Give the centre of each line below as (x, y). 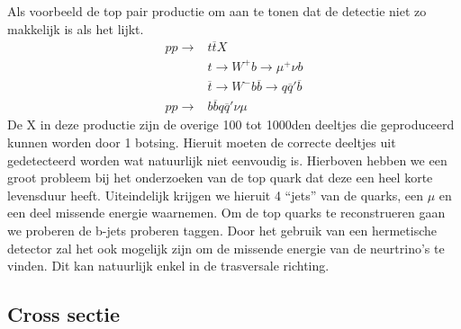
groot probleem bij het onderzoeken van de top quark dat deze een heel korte (220, 178)
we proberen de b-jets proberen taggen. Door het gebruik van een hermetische (222, 231)
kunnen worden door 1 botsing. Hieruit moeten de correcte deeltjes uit (202, 142)
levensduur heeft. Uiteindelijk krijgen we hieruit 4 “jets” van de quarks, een (216, 195)
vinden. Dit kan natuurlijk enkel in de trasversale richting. (168, 266)
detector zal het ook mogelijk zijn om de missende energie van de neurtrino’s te (226, 248)
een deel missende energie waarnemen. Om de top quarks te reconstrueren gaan (226, 213)
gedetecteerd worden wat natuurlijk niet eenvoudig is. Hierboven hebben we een (227, 160)
